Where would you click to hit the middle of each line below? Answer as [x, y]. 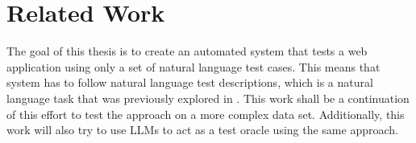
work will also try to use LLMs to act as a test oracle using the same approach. [202, 130]
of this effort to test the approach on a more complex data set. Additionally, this [206, 114]
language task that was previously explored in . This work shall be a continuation [208, 98]
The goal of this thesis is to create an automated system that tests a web [187, 51]
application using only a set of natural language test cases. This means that [193, 66]
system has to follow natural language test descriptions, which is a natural [190, 82]
